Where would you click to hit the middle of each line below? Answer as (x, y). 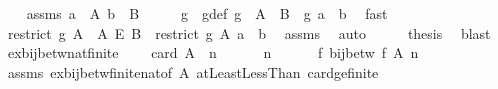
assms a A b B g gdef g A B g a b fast (207, 13)
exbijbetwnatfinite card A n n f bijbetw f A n (213, 52)
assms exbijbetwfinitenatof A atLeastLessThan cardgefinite (193, 71)
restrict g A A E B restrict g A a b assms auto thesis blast (249, 32)
